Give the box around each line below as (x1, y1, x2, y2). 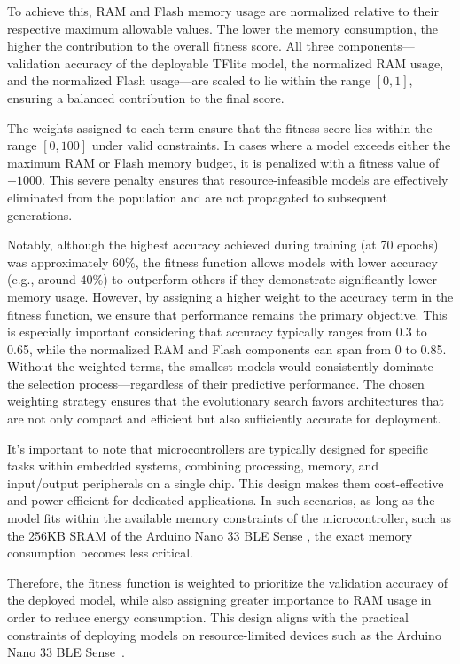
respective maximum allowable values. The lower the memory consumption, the (7, 19, 439, 37)
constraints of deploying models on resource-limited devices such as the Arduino (7, 625, 441, 644)
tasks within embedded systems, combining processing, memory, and (7, 456, 379, 475)
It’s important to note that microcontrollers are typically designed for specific (7, 439, 428, 457)
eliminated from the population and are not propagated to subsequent (7, 187, 387, 206)
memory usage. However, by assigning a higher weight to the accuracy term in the (7, 287, 454, 305)
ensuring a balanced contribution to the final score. (7, 88, 285, 107)
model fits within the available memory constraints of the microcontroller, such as (7, 509, 452, 527)
